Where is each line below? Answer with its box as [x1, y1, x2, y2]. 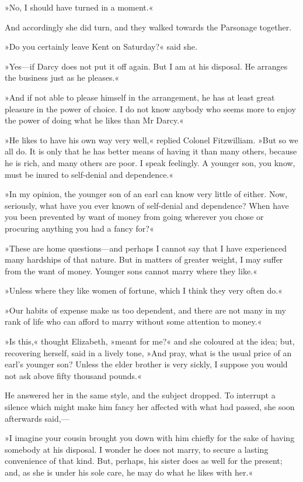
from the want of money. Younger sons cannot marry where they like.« [5, 264, 257, 277]
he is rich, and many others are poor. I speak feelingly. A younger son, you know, [5, 156, 295, 168]
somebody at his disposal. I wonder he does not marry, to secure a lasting [5, 443, 269, 455]
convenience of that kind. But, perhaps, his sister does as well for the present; [5, 455, 283, 467]
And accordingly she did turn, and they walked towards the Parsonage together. [5, 20, 292, 33]
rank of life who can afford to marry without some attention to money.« [5, 315, 262, 328]
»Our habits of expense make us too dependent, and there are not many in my [5, 304, 286, 316]
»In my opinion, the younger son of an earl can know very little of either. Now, [5, 188, 288, 200]
